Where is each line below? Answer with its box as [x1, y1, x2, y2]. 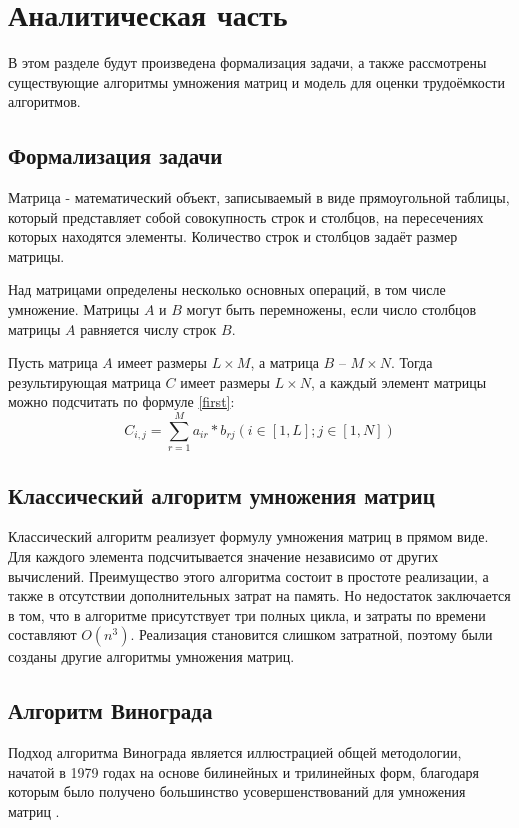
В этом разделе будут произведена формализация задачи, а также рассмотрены [8, 52, 487, 73]
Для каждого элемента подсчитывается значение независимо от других [8, 545, 439, 566]
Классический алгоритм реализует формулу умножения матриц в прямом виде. [8, 526, 489, 547]
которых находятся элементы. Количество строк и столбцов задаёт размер [8, 226, 458, 247]
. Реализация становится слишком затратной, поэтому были [130, 624, 493, 645]
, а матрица [250, 352, 319, 373]
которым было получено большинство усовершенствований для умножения [8, 781, 466, 802]
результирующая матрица [8, 371, 161, 392]
